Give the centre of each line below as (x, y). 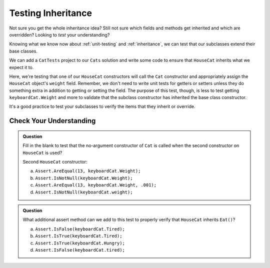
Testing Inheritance (51, 13)
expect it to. (21, 67)
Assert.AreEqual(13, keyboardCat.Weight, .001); (96, 185)
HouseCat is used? (42, 152)
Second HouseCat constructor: (55, 162)
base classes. (23, 51)
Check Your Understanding (52, 121)
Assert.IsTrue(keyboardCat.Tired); (79, 236)
